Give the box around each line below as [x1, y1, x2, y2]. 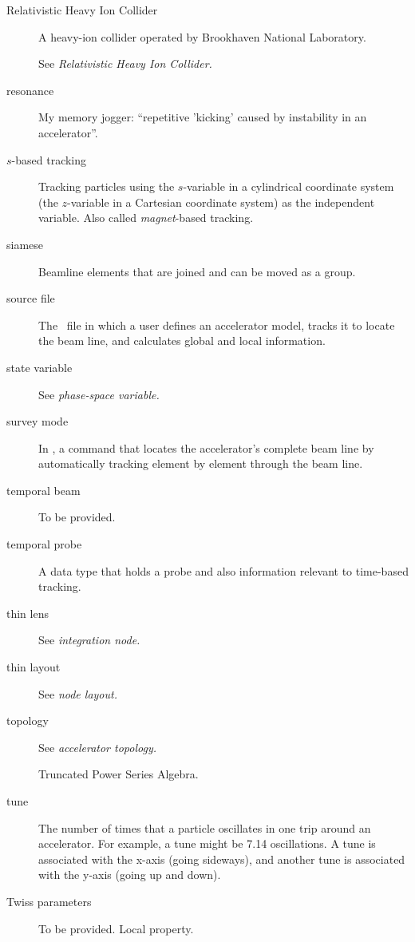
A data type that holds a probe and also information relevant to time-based [38, 562, 409, 579]
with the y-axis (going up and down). [38, 866, 221, 883]
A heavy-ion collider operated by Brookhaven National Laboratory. [38, 28, 366, 45]
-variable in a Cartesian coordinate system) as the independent [67, 193, 375, 210]
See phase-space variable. [38, 386, 160, 402]
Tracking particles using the [38, 178, 175, 195]
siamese [6, 235, 44, 252]
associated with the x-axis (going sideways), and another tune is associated [38, 850, 405, 867]
